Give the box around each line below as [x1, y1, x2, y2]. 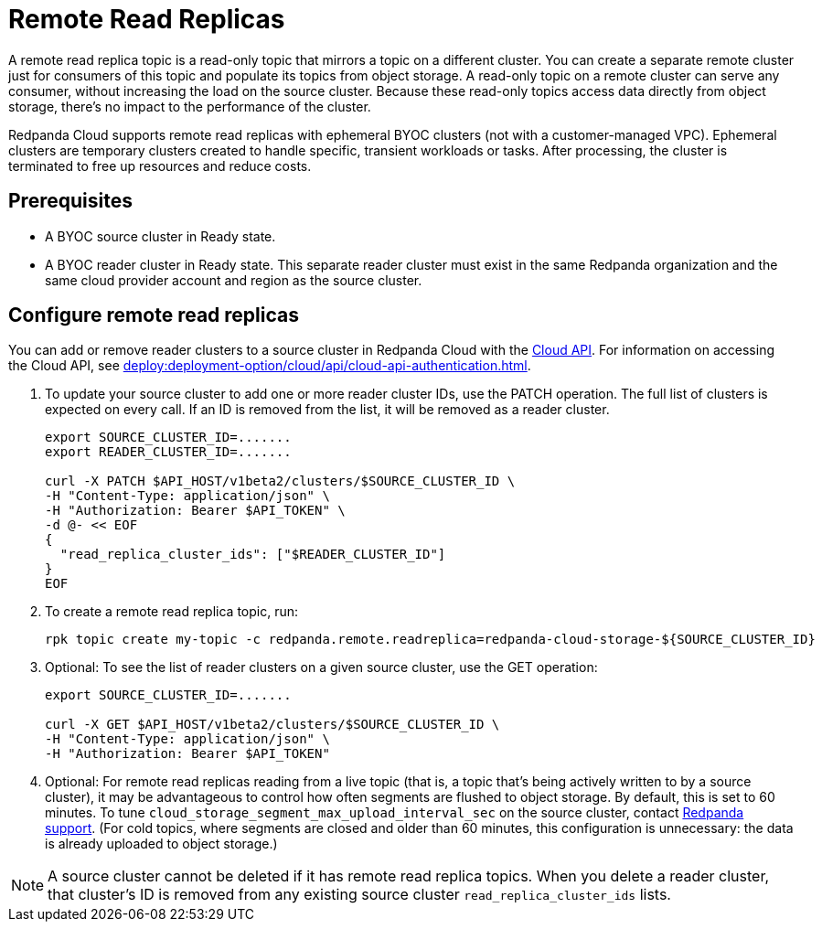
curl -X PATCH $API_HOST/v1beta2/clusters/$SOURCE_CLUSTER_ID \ [45, 474, 516, 489]
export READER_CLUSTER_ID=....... [45, 444, 292, 460]
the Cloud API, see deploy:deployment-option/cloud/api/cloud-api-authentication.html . [8, 358, 531, 374]
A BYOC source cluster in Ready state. [45, 228, 276, 244]
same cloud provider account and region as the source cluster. [45, 272, 422, 288]
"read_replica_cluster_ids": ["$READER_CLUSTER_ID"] [59, 547, 446, 562]
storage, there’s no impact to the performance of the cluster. [8, 98, 371, 114]
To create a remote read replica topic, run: [45, 603, 299, 620]
